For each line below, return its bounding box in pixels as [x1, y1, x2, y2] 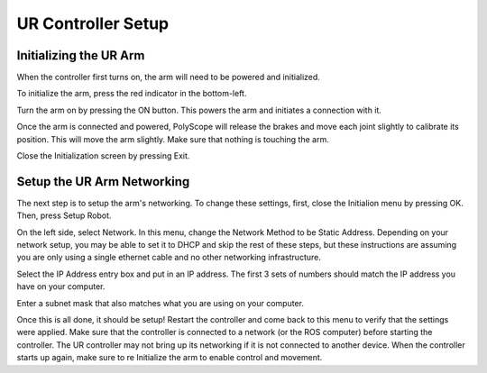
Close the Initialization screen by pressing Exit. [16, 150, 190, 161]
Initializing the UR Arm [16, 48, 145, 63]
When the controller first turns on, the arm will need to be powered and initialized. [16, 72, 320, 83]
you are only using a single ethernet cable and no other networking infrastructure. [16, 252, 322, 263]
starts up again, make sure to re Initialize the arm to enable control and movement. [16, 352, 323, 363]
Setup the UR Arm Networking [16, 174, 190, 189]
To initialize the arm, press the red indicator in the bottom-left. [16, 88, 247, 99]
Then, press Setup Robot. [16, 210, 112, 221]
